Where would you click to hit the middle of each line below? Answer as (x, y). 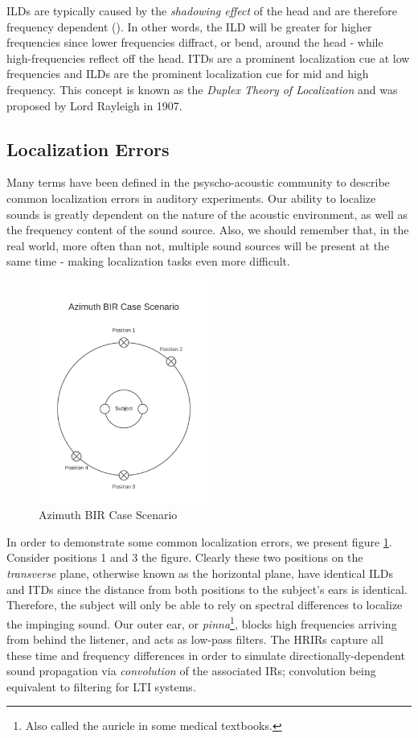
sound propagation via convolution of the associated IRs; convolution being (191, 671)
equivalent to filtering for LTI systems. (101, 686)
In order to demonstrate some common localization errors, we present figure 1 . (199, 541)
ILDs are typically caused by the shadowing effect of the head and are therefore (202, 10)
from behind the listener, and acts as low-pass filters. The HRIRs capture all (195, 639)
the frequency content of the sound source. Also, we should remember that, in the (208, 230)
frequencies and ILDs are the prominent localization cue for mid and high (188, 74)
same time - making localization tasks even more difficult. (148, 261)
